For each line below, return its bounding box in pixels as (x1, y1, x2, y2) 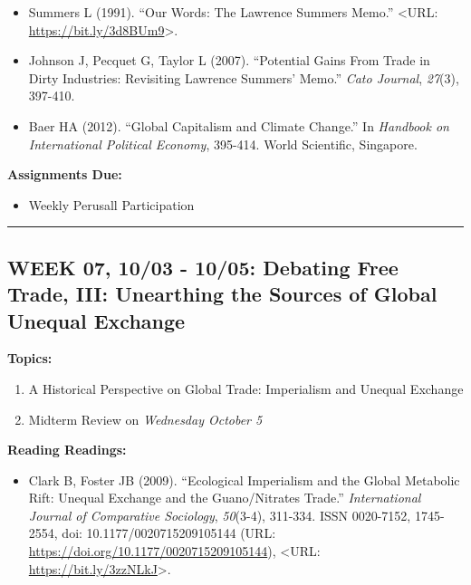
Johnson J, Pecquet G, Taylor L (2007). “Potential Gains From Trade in (28, 51, 430, 70)
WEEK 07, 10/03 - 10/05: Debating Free (7, 253, 399, 281)
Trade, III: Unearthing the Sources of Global (7, 280, 437, 308)
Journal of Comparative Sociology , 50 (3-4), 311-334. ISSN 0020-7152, (28, 505, 411, 524)
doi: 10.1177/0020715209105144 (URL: (62, 523, 276, 542)
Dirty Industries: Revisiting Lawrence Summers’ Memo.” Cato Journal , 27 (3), (28, 68, 459, 87)
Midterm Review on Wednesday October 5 (28, 409, 263, 428)
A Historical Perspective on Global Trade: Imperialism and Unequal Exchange (28, 379, 464, 398)
